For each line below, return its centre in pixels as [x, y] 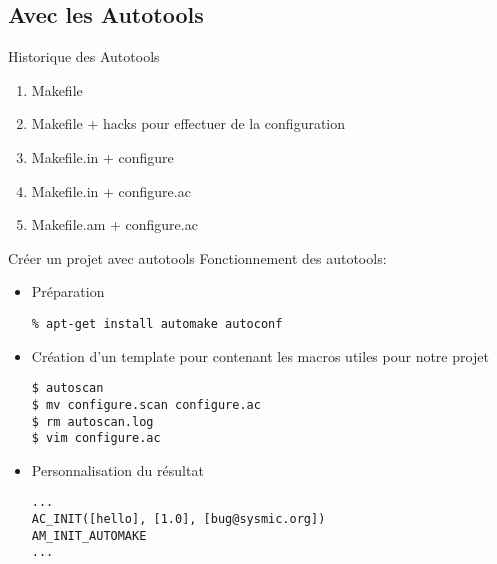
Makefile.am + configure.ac [114, 224]
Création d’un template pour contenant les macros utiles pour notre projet [260, 355]
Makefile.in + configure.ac [111, 190]
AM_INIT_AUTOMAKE [89, 535]
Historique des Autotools [84, 56]
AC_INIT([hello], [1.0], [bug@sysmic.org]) [178, 519]
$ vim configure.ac [96, 438]
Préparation [68, 291]
